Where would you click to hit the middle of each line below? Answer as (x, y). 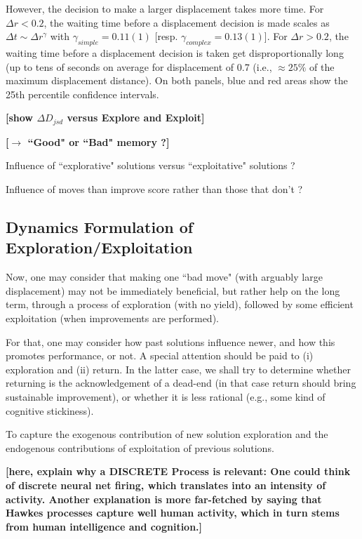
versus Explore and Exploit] (136, 118)
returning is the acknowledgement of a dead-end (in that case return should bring (181, 383)
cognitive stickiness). (50, 410)
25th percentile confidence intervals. (82, 94)
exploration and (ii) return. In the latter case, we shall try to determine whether (178, 369)
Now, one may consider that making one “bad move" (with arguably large (164, 277)
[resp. (166, 36)
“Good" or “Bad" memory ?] (99, 141)
